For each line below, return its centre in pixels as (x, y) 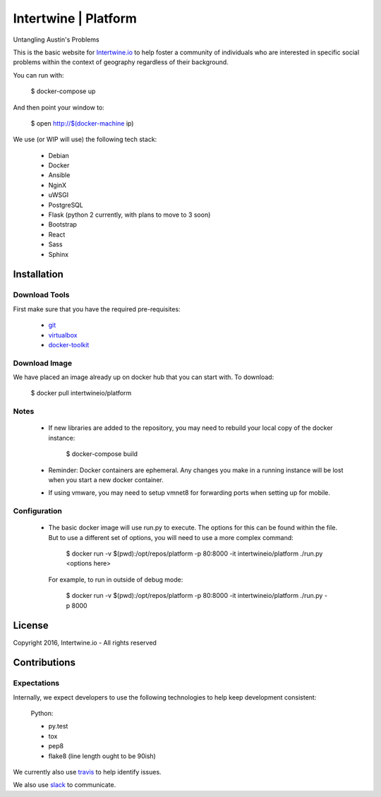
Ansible (59, 175)
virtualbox (63, 335)
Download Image (43, 363)
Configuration (38, 511)
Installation (38, 274)
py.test (58, 726)
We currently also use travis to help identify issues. (87, 772)
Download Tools (41, 295)
